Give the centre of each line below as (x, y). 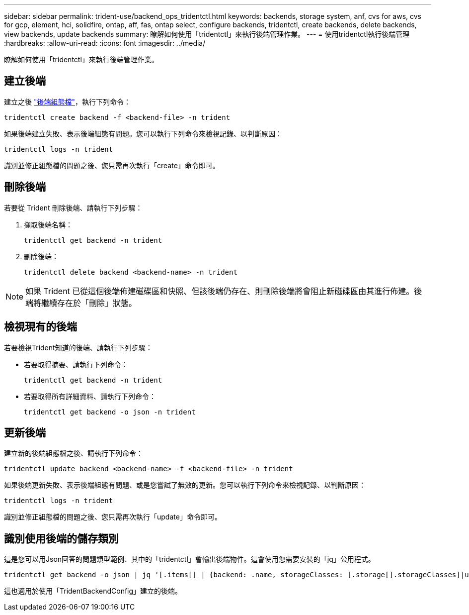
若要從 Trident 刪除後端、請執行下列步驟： (73, 207)
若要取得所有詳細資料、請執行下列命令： (90, 396)
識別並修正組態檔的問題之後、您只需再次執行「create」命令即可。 (112, 165)
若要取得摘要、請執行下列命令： (76, 364)
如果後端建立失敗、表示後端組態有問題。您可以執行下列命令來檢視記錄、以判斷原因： (143, 133)
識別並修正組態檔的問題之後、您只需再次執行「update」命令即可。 (113, 517)
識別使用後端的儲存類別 (61, 538)
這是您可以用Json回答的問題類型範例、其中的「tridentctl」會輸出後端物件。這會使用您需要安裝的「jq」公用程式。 (190, 559)
